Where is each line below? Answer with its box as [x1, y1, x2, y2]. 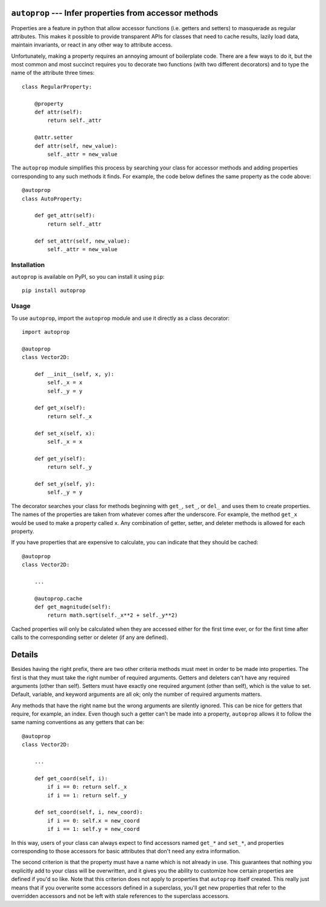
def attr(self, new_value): [34, 142, 118, 149]
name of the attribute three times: [11, 69, 95, 77]
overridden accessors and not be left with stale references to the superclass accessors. [11, 892, 229, 899]
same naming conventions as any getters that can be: [11, 719, 145, 726]
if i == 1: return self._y [47, 792, 127, 799]
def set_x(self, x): [34, 430, 95, 437]
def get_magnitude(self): [34, 603, 112, 611]
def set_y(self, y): [34, 480, 95, 487]
